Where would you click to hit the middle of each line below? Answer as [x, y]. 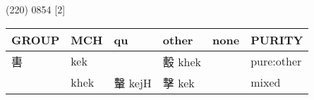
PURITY [277, 39]
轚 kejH [133, 82]
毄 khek [182, 61]
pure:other [276, 61]
